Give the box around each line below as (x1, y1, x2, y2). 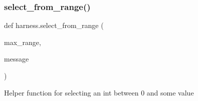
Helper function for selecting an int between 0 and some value (4, 87, 194, 97)
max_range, (4, 36, 41, 47)
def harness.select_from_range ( (4, 20, 104, 30)
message (4, 53, 29, 64)
